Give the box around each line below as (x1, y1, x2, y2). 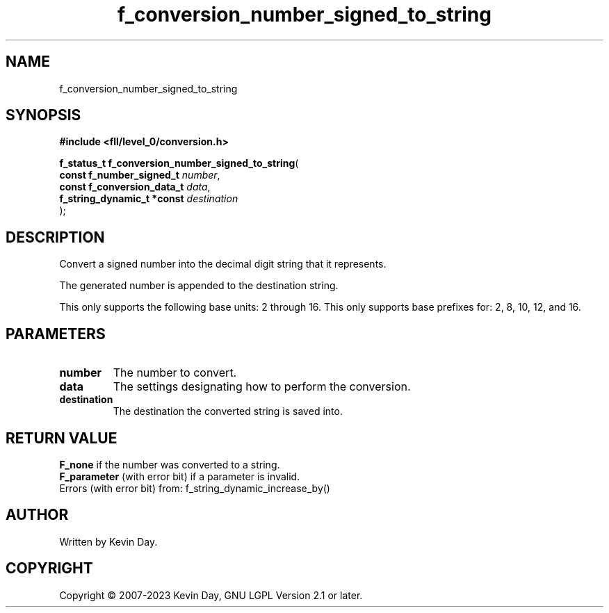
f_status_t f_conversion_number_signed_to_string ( (59, 157, 299, 170)
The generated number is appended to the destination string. (59, 279, 339, 292)
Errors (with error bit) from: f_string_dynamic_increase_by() (59, 482, 330, 494)
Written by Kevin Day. (59, 535, 158, 548)
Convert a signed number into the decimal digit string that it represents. (59, 258, 387, 270)
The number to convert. (113, 366, 237, 380)
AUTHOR (6, 506, 69, 524)
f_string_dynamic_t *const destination (59, 193, 238, 205)
